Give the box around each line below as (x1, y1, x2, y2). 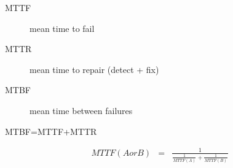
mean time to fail (30, 21, 95, 34)
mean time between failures (30, 104, 133, 116)
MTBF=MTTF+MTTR (5, 124, 97, 137)
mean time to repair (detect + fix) (30, 63, 159, 75)
